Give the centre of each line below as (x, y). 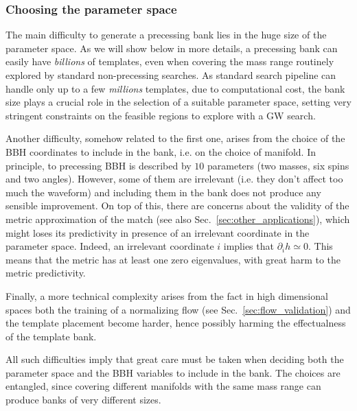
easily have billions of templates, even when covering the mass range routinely (170, 61)
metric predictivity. (46, 273)
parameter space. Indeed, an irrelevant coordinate (110, 246)
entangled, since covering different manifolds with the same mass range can (163, 386)
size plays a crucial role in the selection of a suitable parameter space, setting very (178, 102)
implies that (249, 246)
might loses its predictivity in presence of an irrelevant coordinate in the (158, 232)
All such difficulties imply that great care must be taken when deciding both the (175, 359)
